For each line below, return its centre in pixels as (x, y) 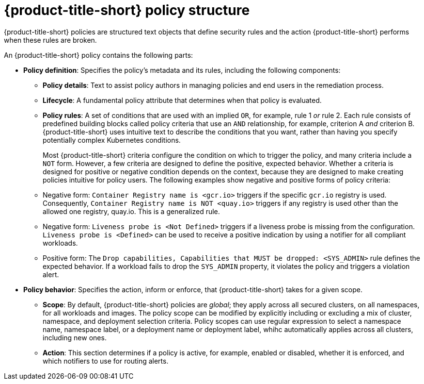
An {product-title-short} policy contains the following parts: (99, 55)
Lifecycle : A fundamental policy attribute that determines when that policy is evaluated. (182, 100)
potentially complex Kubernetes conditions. (112, 140)
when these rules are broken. (50, 40)
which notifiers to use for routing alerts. (106, 361)
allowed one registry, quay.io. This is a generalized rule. (131, 211)
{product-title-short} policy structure (127, 10)
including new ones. (75, 337)
